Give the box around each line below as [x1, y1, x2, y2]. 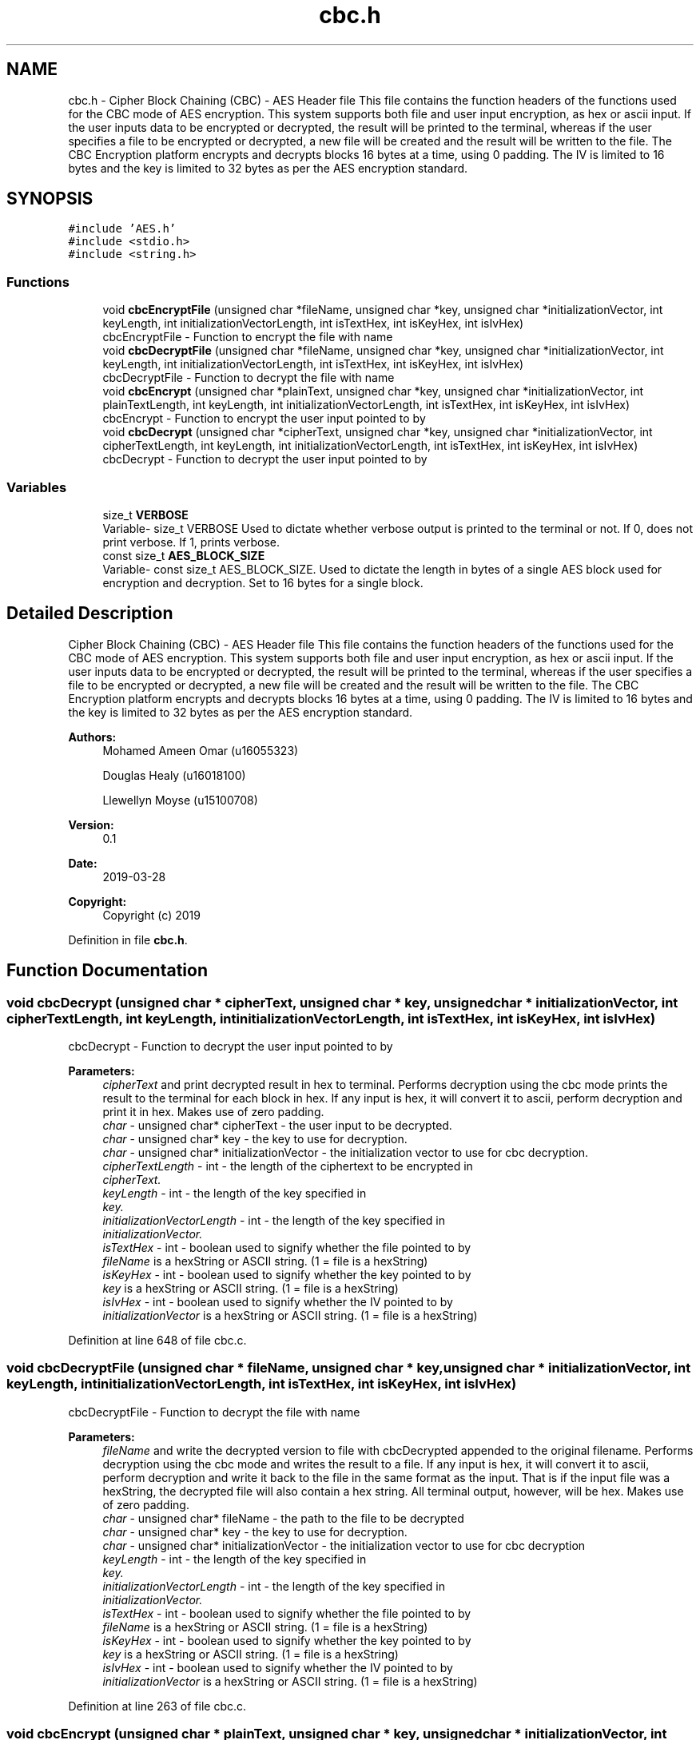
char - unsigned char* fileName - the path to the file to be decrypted [102, 1511, 464, 1525]
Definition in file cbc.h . [68, 932, 188, 947]
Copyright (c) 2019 [102, 908, 201, 922]
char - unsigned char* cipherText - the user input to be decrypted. [102, 1118, 452, 1132]
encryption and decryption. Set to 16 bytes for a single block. [102, 575, 424, 590]
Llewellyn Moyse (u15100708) [102, 793, 258, 807]
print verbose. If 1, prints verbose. [102, 534, 280, 549]
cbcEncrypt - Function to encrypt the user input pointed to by [102, 411, 426, 426]
